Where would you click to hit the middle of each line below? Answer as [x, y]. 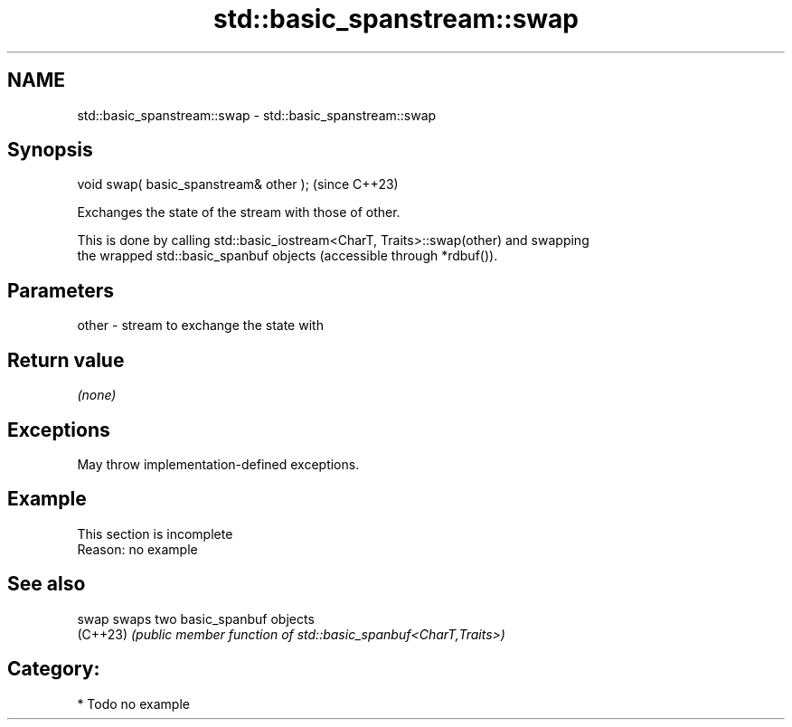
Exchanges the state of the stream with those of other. [239, 212]
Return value [66, 360]
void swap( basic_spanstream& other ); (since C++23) [238, 184]
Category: [54, 669]
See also [47, 584]
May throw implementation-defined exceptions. [218, 464]
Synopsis [50, 150]
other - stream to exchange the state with [200, 326]
